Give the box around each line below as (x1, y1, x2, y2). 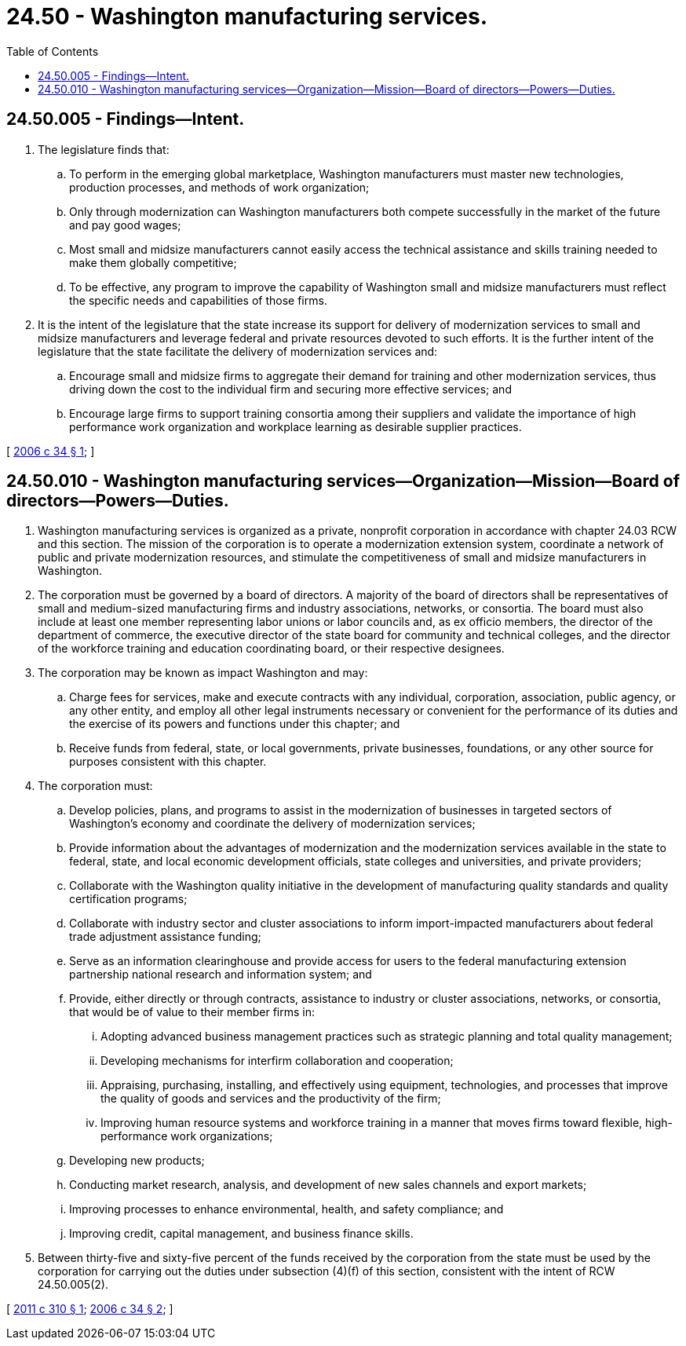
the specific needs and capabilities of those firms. (69, 293, 327, 307)
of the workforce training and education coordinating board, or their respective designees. (38, 642, 505, 656)
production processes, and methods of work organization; (69, 180, 370, 194)
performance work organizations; (100, 1129, 273, 1143)
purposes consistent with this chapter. (69, 755, 267, 769)
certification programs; (69, 892, 188, 906)
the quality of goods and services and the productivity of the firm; (100, 1092, 441, 1106)
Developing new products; (69, 1154, 205, 1168)
